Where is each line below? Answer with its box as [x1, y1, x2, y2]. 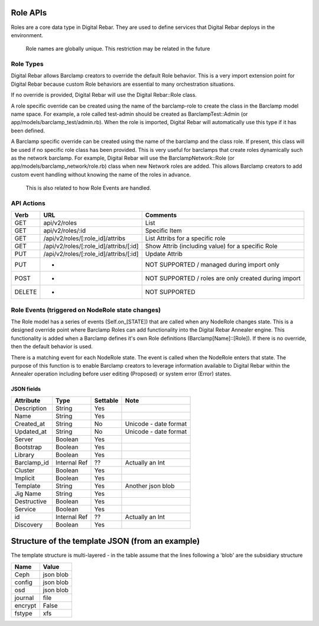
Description [14, 404, 47, 412]
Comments [145, 211, 177, 219]
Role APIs [11, 8, 47, 18]
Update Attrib [145, 250, 183, 258]
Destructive [14, 497, 47, 505]
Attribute [14, 396, 41, 404]
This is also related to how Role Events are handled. [25, 184, 151, 192]
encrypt [14, 601, 37, 609]
